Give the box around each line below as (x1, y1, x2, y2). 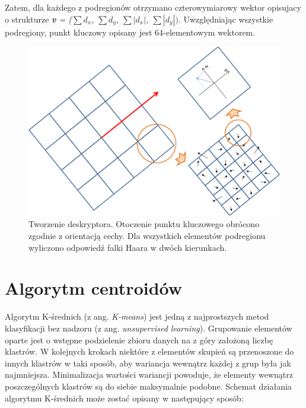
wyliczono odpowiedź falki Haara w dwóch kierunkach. (28, 241, 227, 253)
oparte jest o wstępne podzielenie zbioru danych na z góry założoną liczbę (5, 333, 273, 346)
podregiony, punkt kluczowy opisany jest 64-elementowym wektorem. (5, 26, 256, 38)
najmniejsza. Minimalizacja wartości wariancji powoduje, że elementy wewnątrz (5, 368, 293, 381)
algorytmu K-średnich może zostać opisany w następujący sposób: (5, 391, 244, 404)
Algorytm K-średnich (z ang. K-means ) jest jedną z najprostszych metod (5, 310, 269, 323)
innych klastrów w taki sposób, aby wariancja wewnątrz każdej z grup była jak (5, 356, 291, 369)
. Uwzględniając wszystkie (178, 12, 273, 25)
